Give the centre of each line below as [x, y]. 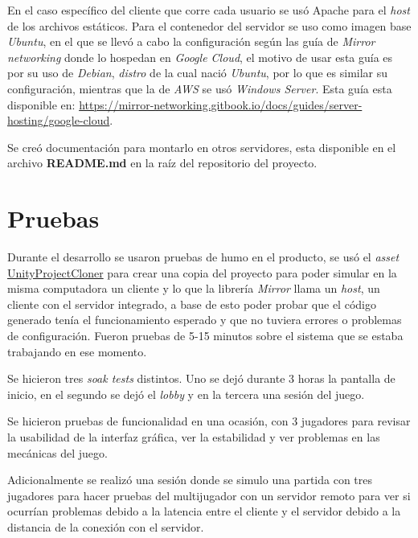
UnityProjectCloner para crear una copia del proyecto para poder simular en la [202, 272]
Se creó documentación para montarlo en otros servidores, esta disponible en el [202, 147]
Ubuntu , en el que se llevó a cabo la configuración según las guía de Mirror [191, 41]
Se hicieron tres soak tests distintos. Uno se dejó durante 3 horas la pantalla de [201, 378]
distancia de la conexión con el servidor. [106, 526]
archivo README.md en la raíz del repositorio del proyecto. [162, 163]
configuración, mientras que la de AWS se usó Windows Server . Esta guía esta [200, 88]
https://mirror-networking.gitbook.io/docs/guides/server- [221, 104]
